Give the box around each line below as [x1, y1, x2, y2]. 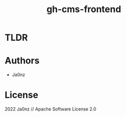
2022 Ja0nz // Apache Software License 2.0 [5, 106, 96, 112]
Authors [5, 55, 40, 67]
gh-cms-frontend [46, 4, 121, 15]
